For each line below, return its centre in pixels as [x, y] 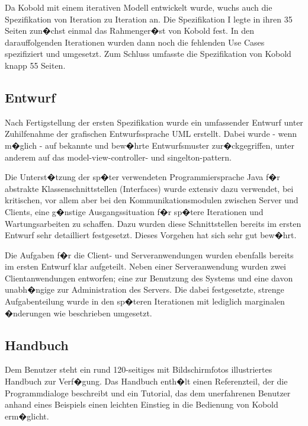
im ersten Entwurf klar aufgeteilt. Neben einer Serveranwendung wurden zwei [146, 266]
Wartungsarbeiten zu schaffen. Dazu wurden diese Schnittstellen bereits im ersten [153, 223]
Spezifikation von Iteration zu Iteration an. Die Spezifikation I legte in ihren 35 [149, 19]
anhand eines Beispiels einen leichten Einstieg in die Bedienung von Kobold [142, 404]
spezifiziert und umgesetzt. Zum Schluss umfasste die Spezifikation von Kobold [148, 54]
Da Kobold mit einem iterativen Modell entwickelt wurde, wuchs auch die [139, 7]
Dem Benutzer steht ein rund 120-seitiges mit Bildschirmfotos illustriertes [139, 369]
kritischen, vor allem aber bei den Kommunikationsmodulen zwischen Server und [152, 200]
